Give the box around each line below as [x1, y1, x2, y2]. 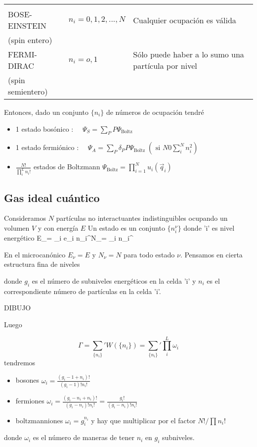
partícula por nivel [133, 60, 197, 71]
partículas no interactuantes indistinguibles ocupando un [56, 213, 228, 223]
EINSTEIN [8, 20, 46, 31]
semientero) [8, 86, 48, 97]
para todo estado [124, 249, 175, 259]
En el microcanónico [4, 249, 66, 259]
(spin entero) [8, 34, 52, 46]
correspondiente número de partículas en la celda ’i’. [4, 286, 161, 296]
